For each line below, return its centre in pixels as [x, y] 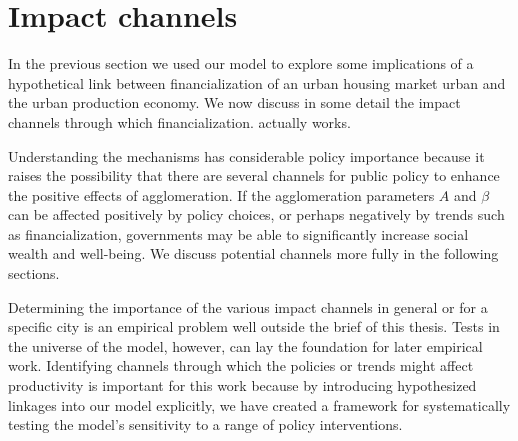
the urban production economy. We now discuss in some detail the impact [234, 102]
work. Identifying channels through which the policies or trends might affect [241, 365]
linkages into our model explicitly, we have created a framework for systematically [259, 404]
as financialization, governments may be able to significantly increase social [238, 233]
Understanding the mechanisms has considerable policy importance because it [246, 155]
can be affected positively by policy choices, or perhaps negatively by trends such [256, 214]
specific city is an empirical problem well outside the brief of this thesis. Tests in [254, 326]
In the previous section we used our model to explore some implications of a [241, 63]
